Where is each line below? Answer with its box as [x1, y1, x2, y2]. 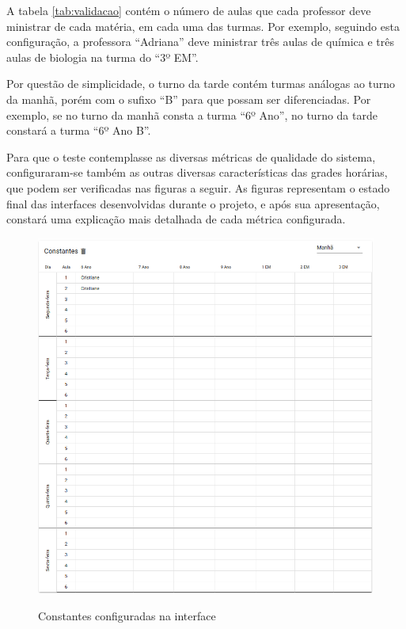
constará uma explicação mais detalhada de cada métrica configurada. [6, 211, 346, 227]
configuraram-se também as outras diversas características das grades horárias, [6, 164, 388, 181]
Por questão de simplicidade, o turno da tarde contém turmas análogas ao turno [6, 75, 396, 92]
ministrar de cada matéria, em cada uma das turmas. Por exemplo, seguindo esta [6, 17, 400, 34]
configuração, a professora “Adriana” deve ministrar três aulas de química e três [6, 33, 394, 50]
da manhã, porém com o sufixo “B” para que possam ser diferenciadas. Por [6, 90, 371, 107]
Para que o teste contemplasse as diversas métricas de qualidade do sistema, [6, 148, 376, 165]
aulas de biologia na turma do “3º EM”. [6, 48, 199, 65]
